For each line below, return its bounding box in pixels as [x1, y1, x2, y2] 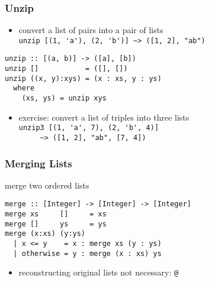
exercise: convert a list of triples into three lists [18, 111, 189, 123]
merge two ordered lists [5, 179, 89, 191]
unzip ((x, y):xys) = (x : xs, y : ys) [5, 74, 162, 83]
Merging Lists [5, 155, 72, 170]
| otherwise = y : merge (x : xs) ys [13, 249, 162, 258]
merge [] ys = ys [5, 219, 107, 228]
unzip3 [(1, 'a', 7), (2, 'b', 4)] [18, 124, 159, 132]
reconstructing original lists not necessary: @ [18, 266, 179, 278]
